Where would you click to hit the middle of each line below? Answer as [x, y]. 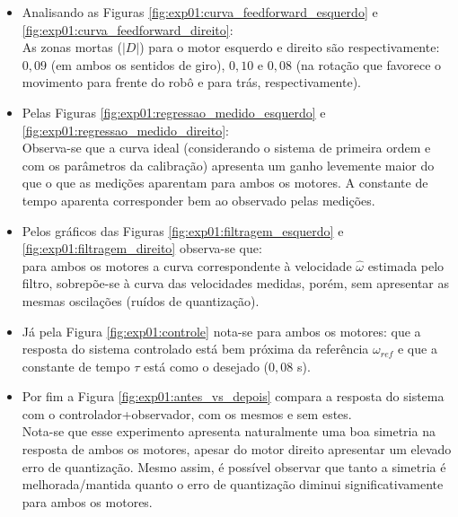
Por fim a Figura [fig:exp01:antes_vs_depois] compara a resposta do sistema [233, 396]
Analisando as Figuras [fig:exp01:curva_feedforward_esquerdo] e [200, 12]
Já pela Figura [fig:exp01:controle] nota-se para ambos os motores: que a [221, 331]
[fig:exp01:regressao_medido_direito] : [125, 130]
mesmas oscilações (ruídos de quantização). [141, 300]
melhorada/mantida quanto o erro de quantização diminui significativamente [233, 484]
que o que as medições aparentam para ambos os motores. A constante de [225, 183]
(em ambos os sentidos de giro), [138, 64]
